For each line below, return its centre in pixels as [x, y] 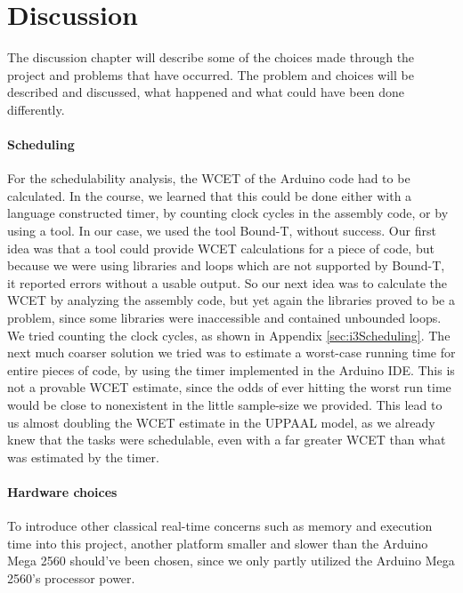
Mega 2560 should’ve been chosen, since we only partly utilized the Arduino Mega [231, 561]
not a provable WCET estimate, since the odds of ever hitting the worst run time [229, 387]
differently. [36, 109]
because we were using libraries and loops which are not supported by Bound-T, [226, 265]
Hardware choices [62, 491]
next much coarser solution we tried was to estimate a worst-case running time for [231, 353]
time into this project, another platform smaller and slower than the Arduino [218, 543]
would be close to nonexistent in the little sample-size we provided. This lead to [225, 405]
